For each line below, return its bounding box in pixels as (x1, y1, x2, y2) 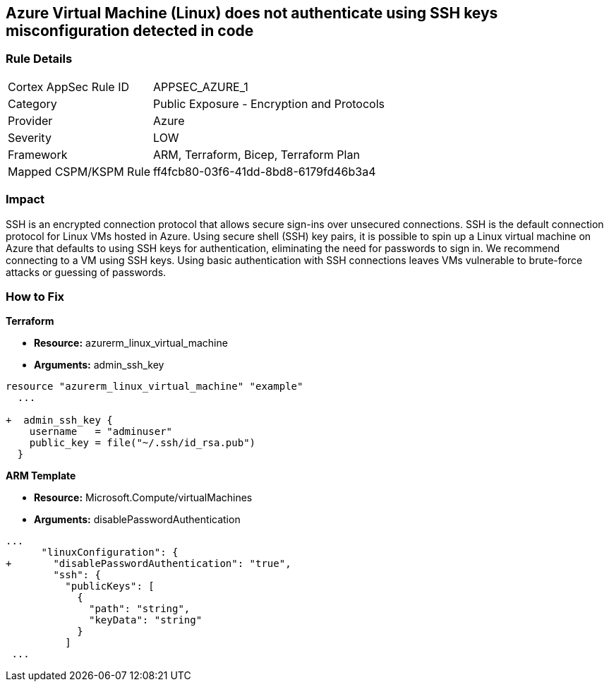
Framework (8, 147, 68, 162)
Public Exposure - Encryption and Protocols (153, 96, 385, 111)
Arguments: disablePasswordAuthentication (34, 513, 241, 526)
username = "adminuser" (29, 426, 173, 438)
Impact (6, 192, 45, 207)
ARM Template (6, 470, 76, 482)
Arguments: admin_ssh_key (34, 359, 164, 371)
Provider (8, 113, 53, 128)
